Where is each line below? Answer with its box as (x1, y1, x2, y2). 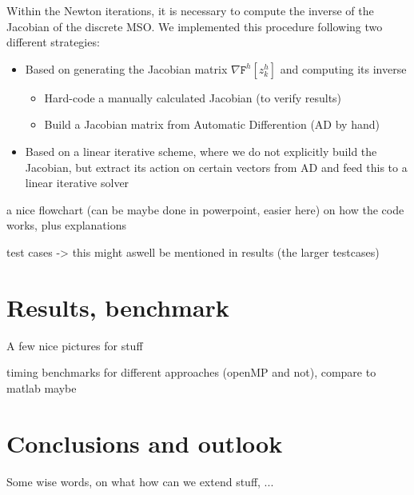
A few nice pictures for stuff (6, 337, 143, 353)
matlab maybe (6, 379, 77, 396)
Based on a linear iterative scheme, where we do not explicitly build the (25, 142, 377, 159)
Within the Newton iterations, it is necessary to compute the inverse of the (6, 2, 374, 18)
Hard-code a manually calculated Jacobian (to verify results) (44, 89, 342, 106)
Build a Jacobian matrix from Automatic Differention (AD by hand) (44, 116, 380, 133)
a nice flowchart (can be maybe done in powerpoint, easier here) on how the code (6, 201, 404, 218)
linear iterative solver (25, 174, 129, 191)
